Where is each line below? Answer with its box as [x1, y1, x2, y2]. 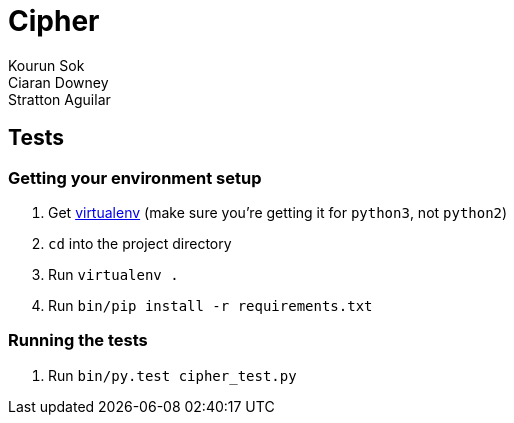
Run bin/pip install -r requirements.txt [48, 296, 373, 314]
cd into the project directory [48, 234, 232, 252]
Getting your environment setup [8, 167, 262, 188]
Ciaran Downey [8, 73, 109, 91]
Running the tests [8, 330, 148, 351]
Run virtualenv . [48, 265, 179, 283]
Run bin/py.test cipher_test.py [48, 366, 297, 384]
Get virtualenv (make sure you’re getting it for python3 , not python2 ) [48, 203, 508, 221]
